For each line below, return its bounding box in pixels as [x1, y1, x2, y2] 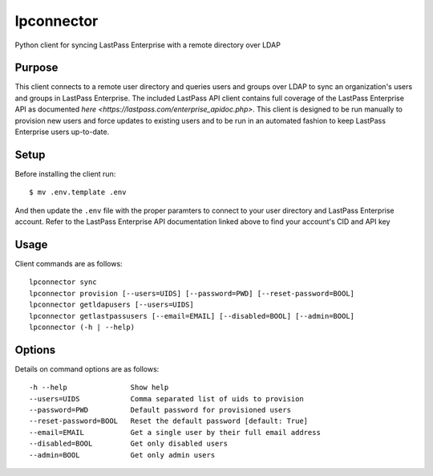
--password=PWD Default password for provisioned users [29, 405, 292, 415]
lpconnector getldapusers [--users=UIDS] [29, 300, 194, 309]
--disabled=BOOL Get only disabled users [29, 439, 229, 449]
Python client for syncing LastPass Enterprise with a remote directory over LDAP [14, 40, 281, 50]
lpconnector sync [29, 278, 97, 287]
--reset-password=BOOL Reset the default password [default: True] [29, 417, 309, 425]
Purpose [14, 61, 59, 75]
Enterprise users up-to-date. [14, 127, 110, 136]
